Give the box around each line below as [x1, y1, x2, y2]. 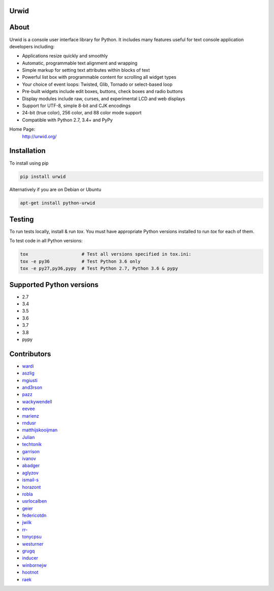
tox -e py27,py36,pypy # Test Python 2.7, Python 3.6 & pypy [20, 266, 178, 271]
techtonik [22, 441, 42, 447]
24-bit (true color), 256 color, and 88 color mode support [22, 110, 142, 116]
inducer [22, 555, 38, 561]
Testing [9, 215, 34, 224]
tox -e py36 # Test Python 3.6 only [20, 258, 141, 264]
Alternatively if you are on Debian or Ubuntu [9, 186, 101, 193]
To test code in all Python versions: [9, 238, 83, 244]
